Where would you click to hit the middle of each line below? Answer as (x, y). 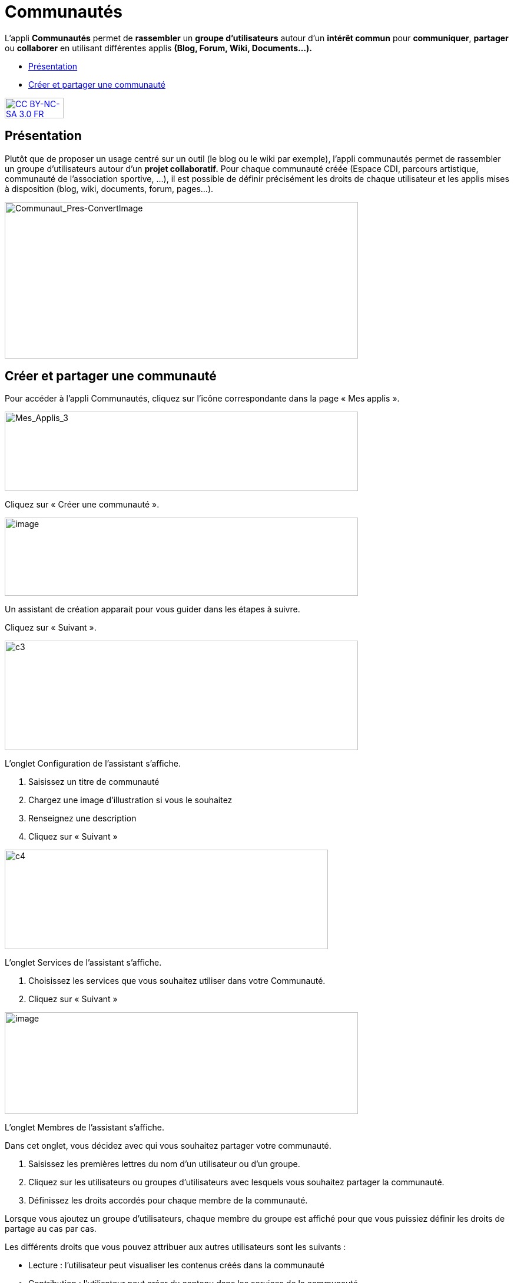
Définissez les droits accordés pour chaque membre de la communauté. (168, 1201)
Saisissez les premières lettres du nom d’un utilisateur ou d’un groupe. (164, 1164)
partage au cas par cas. (51, 1229)
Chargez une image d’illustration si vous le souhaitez (130, 800)
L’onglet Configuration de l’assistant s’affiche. (93, 764)
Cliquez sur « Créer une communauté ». (82, 505)
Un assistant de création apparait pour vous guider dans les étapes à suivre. (152, 609)
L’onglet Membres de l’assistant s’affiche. (85, 1128)
